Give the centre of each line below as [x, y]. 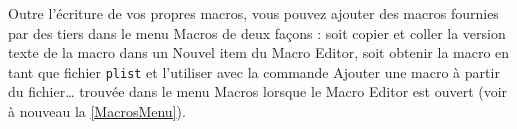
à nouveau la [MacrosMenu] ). [97, 111]
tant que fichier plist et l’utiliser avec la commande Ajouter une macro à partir [254, 71]
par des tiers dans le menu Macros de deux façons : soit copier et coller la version [257, 32]
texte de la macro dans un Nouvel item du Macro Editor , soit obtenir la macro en [259, 52]
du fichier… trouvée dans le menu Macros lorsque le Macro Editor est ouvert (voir [258, 91]
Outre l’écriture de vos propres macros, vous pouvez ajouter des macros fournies [253, 13]
